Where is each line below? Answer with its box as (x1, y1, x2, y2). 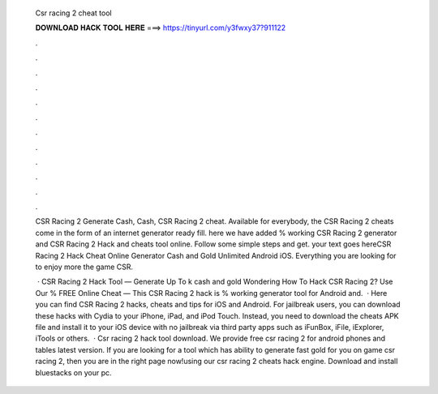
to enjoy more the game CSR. (35, 262, 134, 272)
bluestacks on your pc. (35, 367, 112, 377)
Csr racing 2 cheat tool (35, 8, 113, 18)
